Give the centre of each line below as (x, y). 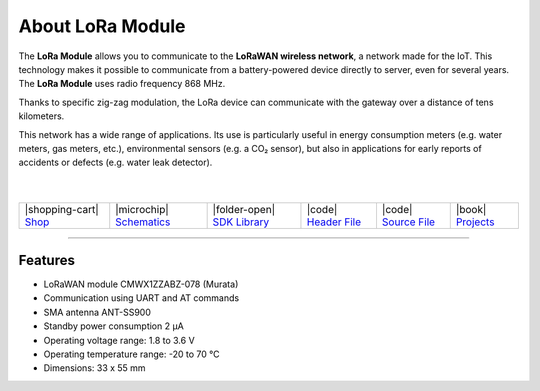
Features (46, 260)
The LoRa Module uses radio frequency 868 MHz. (122, 84)
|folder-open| (243, 210)
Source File (408, 222)
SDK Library (241, 222)
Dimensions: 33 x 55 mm (94, 368)
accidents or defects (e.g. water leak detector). (115, 162)
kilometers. (41, 116)
